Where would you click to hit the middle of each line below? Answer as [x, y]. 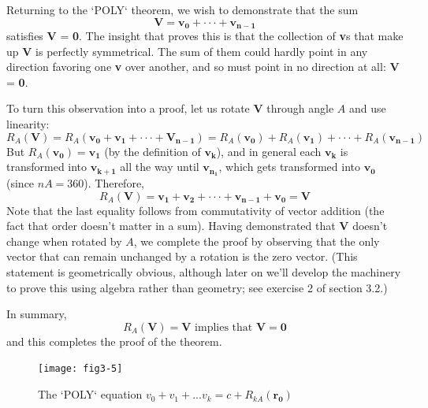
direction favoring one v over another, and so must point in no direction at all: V [203, 67]
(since [20, 183]
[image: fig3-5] [80, 369]
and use [367, 108]
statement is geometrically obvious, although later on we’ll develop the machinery [204, 272]
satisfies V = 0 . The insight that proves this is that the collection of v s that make [205, 36]
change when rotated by [64, 241]
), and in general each [269, 151]
